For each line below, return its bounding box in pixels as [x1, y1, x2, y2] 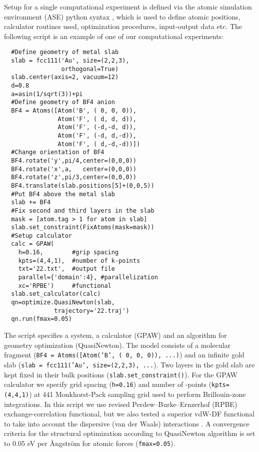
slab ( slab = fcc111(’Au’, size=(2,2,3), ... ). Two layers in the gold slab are [4, 359, 255, 369]
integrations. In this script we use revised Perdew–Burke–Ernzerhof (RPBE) [4, 398, 237, 409]
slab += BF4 [11, 199, 51, 206]
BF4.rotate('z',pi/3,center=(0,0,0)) [11, 174, 136, 181]
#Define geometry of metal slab [11, 49, 119, 56]
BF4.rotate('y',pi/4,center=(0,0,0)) [11, 157, 136, 164]
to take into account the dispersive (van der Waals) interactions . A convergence [4, 418, 249, 428]
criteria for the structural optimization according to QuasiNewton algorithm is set [4, 428, 255, 438]
